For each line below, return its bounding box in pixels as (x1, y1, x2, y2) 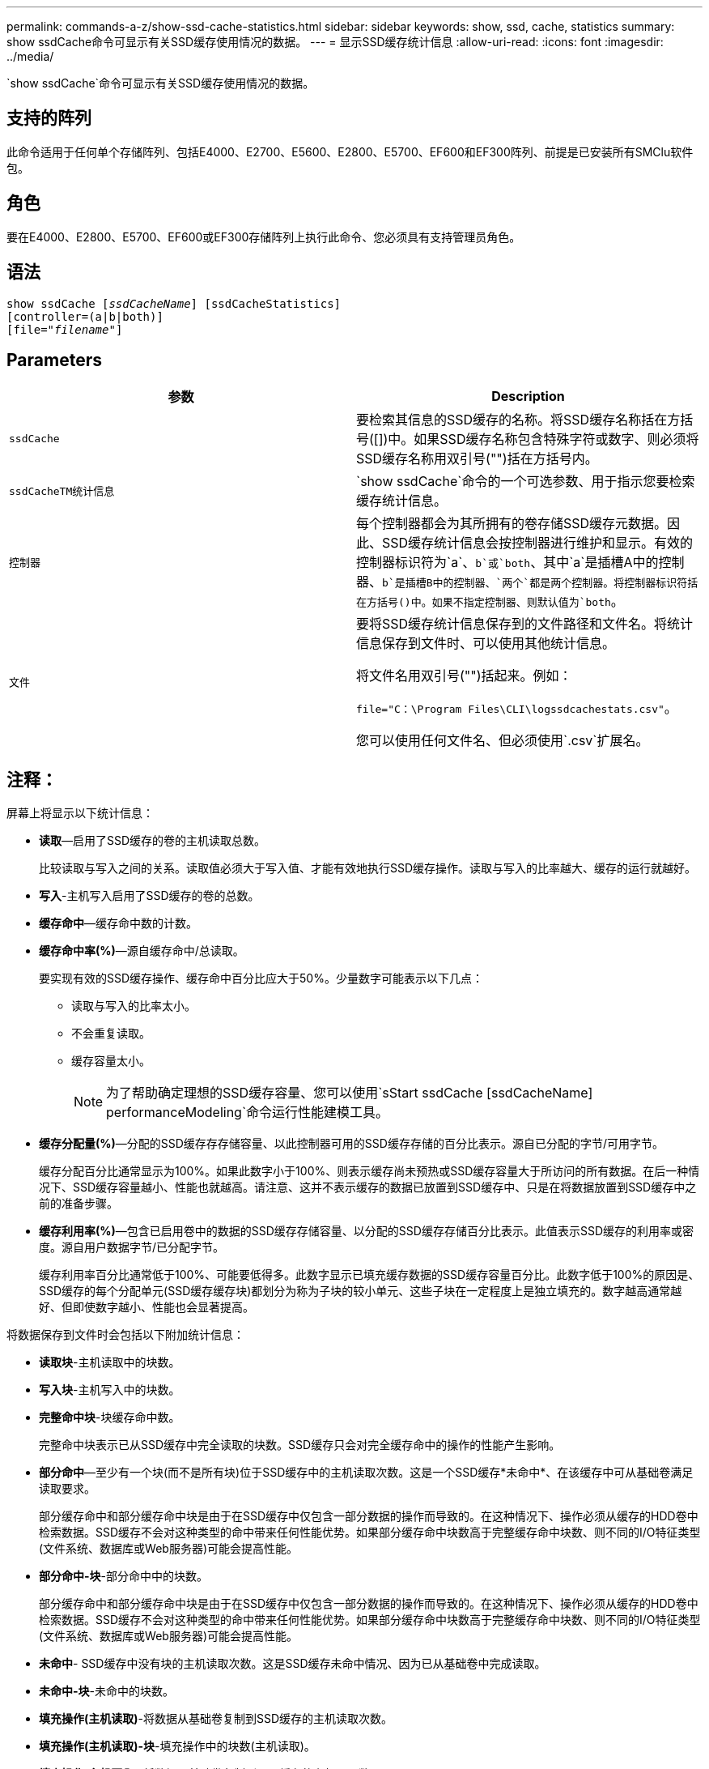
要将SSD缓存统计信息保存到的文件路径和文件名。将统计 (356, 616, 694, 633)
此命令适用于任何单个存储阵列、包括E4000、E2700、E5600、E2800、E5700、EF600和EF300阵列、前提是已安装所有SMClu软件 (6, 144, 694, 159)
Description (491, 388, 565, 405)
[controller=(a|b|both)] (6, 309, 163, 323)
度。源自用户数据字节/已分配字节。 (39, 1240, 225, 1255)
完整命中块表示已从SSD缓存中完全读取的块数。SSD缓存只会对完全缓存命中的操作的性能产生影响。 (39, 1438, 561, 1452)
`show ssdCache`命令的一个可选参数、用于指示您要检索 (356, 473, 695, 490)
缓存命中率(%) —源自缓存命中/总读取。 (39, 944, 244, 958)
